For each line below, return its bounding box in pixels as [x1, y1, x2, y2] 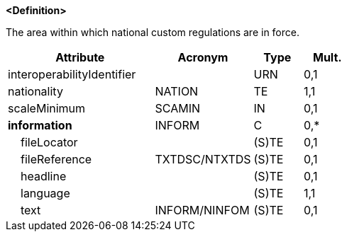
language [21, 186, 70, 200]
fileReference [21, 152, 92, 166]
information [8, 118, 72, 132]
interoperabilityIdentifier [8, 67, 136, 81]
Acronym [177, 50, 228, 64]
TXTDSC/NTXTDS [155, 152, 251, 166]
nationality [8, 84, 63, 98]
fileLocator [21, 135, 78, 149]
